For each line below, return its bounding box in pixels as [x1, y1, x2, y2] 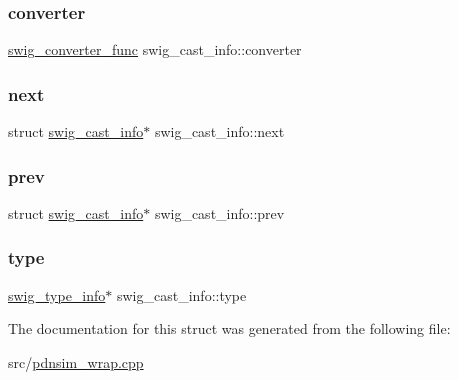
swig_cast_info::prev [154, 202, 285, 223]
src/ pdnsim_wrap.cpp [8, 351, 144, 372]
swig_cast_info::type [116, 284, 247, 305]
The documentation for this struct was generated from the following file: [8, 318, 451, 339]
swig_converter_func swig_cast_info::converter [8, 39, 302, 60]
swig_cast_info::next [154, 121, 285, 142]
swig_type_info [8, 284, 106, 305]
